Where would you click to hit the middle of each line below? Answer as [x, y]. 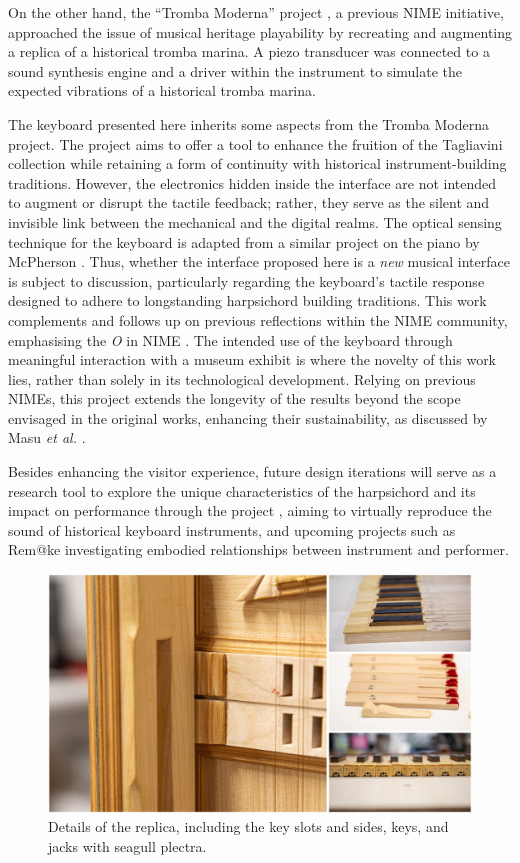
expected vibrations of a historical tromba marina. [162, 90]
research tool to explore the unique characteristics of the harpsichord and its [242, 490]
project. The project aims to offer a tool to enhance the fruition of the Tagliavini [255, 143]
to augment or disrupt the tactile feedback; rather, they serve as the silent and [249, 202]
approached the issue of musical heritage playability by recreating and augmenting [260, 31]
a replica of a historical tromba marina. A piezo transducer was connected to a [249, 51]
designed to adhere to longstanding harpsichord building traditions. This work [247, 300]
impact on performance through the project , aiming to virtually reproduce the [250, 510]
